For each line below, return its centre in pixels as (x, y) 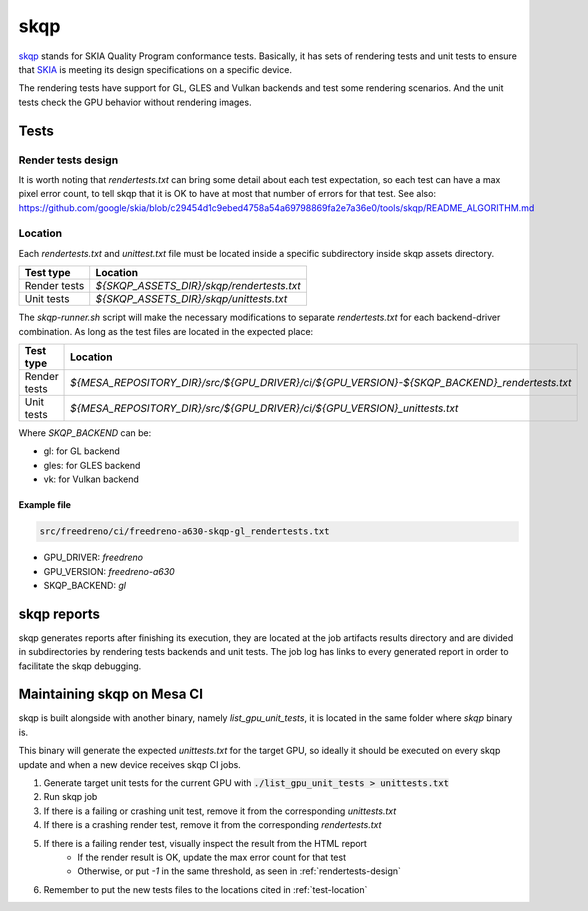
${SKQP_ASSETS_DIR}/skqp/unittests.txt (191, 299)
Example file (45, 505)
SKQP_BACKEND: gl (85, 585)
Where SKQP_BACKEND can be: (85, 432)
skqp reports (59, 613)
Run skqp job (70, 797)
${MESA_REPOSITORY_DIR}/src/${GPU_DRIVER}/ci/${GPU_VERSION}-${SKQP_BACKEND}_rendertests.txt (321, 382)
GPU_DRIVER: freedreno (93, 557)
